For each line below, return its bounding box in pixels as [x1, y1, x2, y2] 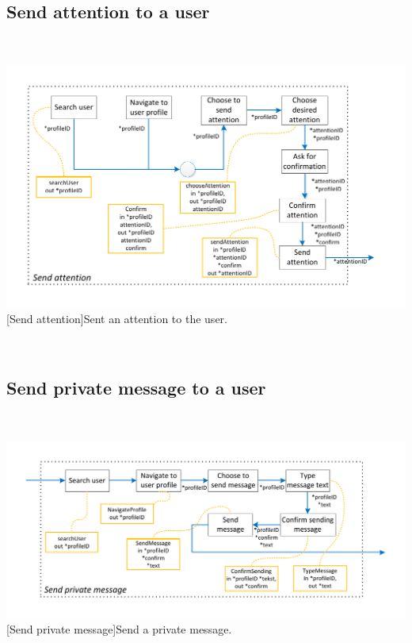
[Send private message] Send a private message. [6, 621, 232, 637]
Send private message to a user [6, 375, 266, 400]
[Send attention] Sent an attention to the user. [6, 310, 227, 326]
